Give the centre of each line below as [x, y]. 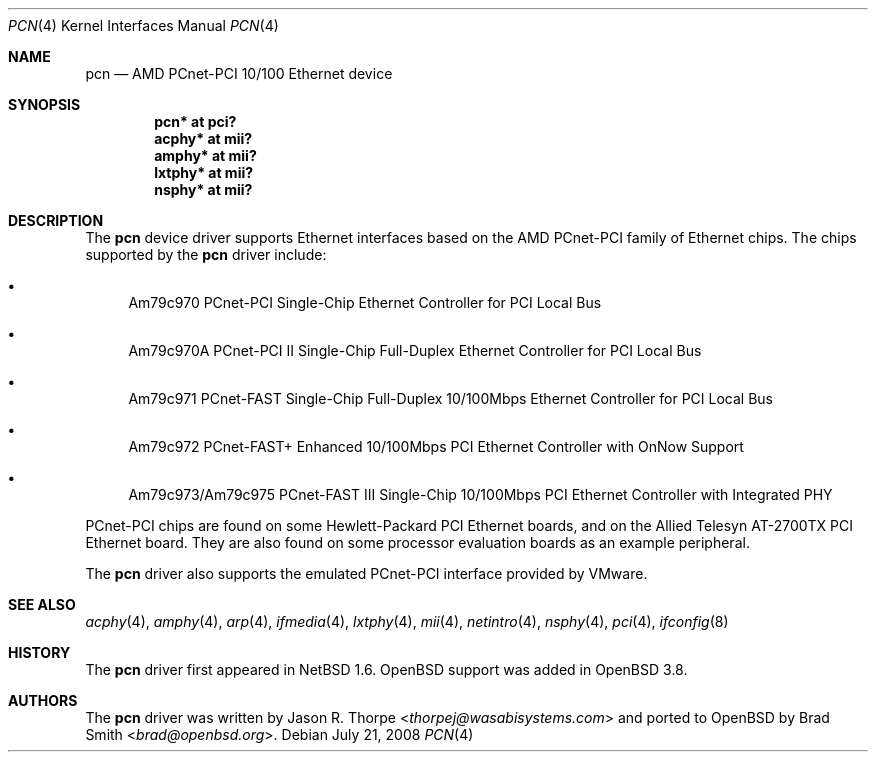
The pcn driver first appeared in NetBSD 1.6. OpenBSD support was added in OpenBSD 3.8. [386, 669]
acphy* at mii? [203, 138]
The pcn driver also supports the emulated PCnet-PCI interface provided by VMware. [366, 573]
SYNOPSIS [44, 104]
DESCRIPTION [56, 220]
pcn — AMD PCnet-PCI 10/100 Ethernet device [239, 73]
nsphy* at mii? [203, 189]
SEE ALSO [42, 604]
